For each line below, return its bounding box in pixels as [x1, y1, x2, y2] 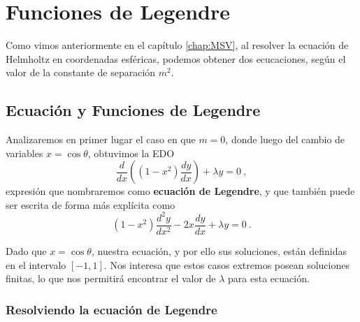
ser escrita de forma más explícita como [6, 197, 175, 212]
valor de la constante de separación [6, 65, 156, 80]
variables [6, 145, 43, 160]
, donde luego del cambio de [225, 132, 345, 147]
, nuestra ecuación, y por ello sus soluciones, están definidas [91, 244, 347, 258]
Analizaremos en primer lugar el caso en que [6, 132, 196, 147]
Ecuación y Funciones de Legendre [6, 99, 261, 121]
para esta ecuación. [228, 271, 310, 286]
